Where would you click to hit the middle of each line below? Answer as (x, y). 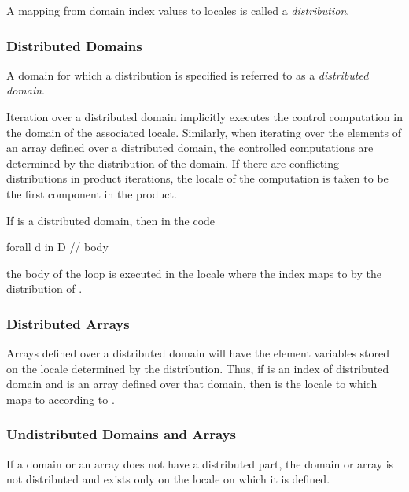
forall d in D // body (57, 247)
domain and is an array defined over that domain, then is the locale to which (192, 384)
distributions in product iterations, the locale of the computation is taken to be (197, 178)
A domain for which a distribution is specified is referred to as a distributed (188, 74)
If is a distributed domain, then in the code (111, 220)
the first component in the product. (92, 193)
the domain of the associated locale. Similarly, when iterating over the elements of (204, 132)
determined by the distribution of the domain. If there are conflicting (173, 163)
